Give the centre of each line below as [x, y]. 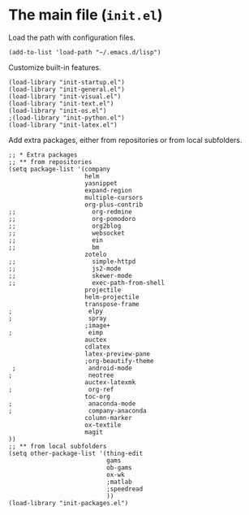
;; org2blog [65, 226]
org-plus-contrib [114, 205]
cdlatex [98, 347]
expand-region [108, 190]
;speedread [125, 489]
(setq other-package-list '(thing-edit [76, 453]
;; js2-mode [65, 268]
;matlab [119, 482]
